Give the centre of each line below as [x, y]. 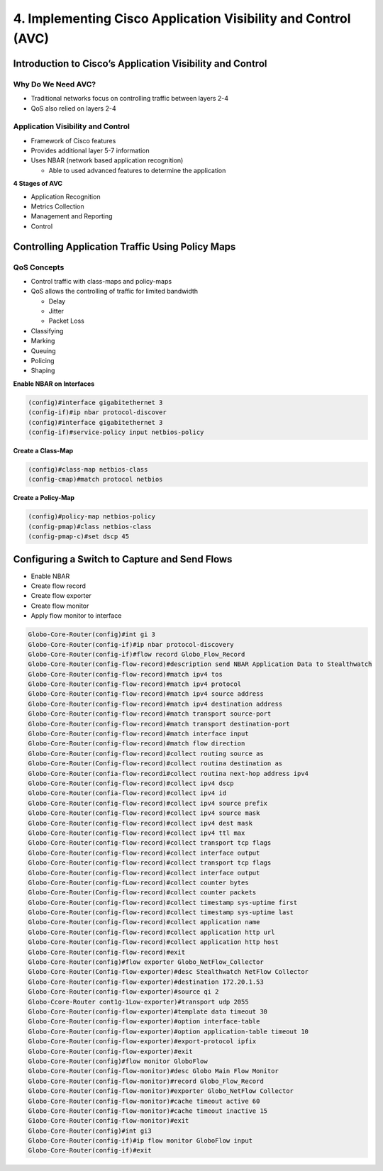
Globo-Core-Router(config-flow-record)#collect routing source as [146, 753]
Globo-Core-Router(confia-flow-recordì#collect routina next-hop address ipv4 [168, 773]
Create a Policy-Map [44, 498]
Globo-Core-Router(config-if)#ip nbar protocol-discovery [131, 644]
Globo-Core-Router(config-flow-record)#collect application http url [151, 932]
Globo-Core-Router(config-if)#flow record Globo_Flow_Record [137, 654]
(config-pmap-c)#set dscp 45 [79, 537]
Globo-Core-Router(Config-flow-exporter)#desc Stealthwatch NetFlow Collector [168, 972]
